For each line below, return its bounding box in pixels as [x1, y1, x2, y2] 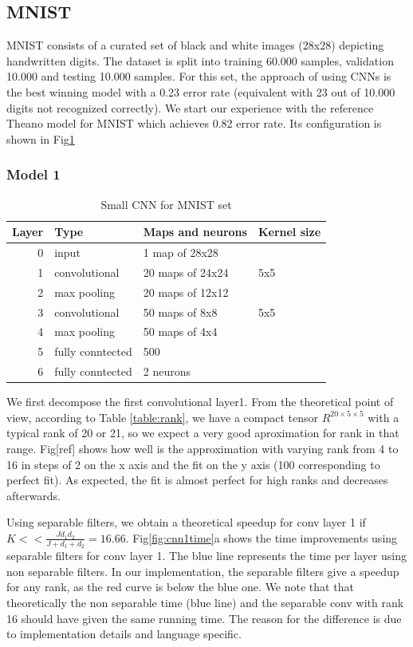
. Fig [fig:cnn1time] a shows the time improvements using [125, 529, 398, 546]
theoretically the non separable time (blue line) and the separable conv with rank [6, 594, 404, 610]
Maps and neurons [143, 223, 247, 240]
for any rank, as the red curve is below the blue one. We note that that [6, 578, 354, 595]
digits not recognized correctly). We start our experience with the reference [6, 99, 374, 116]
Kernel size [258, 223, 321, 240]
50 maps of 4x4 [143, 323, 218, 340]
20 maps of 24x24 [143, 263, 229, 280]
